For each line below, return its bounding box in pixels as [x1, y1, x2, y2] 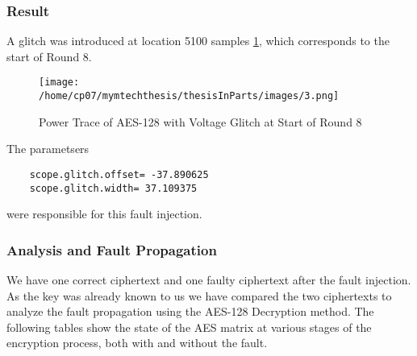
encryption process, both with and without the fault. [6, 334, 268, 351]
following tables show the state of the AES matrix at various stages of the [6, 318, 372, 335]
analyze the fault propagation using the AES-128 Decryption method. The [6, 303, 374, 320]
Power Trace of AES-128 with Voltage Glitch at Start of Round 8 [39, 113, 362, 130]
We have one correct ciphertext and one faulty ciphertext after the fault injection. [6, 271, 411, 288]
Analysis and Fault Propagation [6, 239, 217, 259]
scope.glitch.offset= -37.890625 [29, 168, 209, 180]
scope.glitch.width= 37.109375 [29, 182, 198, 194]
